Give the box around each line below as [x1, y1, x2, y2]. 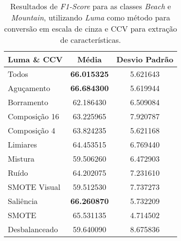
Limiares [8, 139, 37, 150]
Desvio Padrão [116, 54, 174, 65]
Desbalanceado [8, 223, 58, 235]
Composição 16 [8, 111, 59, 122]
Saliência [8, 195, 38, 206]
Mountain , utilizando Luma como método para [11, 12, 170, 23]
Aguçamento [8, 82, 51, 93]
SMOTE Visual [8, 181, 60, 192]
